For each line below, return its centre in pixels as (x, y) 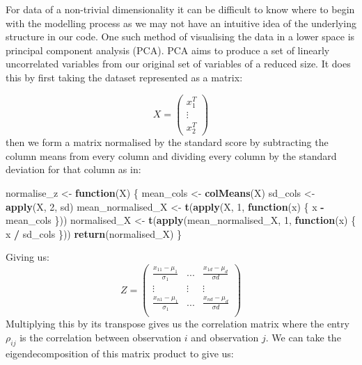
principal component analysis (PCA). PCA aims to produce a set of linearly (168, 50)
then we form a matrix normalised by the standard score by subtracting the (167, 142)
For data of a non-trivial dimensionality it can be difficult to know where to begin (180, 9)
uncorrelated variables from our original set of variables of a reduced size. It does (178, 64)
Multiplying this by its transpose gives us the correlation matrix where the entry (178, 324)
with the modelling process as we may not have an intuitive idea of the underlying (181, 23)
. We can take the (303, 337)
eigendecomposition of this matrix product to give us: (120, 353)
